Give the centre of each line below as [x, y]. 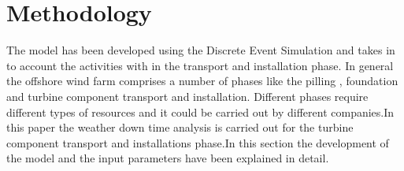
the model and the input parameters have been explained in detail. [168, 158]
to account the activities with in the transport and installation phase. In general [200, 65]
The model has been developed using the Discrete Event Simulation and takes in [201, 50]
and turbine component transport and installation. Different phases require [187, 96]
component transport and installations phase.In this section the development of [198, 142]
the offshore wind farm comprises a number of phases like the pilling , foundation [202, 81]
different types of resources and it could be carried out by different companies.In [200, 112]
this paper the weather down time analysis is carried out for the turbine [180, 127]
